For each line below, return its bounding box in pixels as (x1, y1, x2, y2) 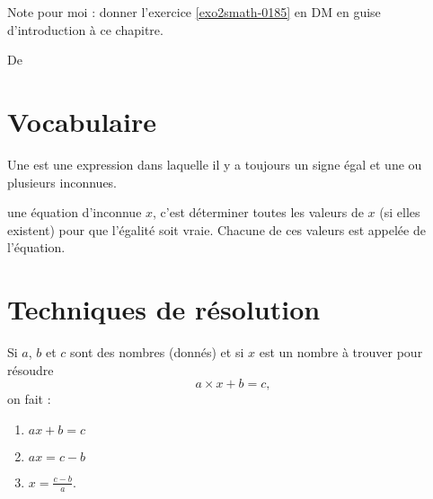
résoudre (7, 360, 54, 379)
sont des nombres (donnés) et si (70, 343, 244, 361)
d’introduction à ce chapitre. (7, 20, 163, 39)
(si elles (379, 203, 420, 222)
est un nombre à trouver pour (259, 343, 423, 361)
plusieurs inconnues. (7, 172, 118, 191)
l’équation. (7, 238, 66, 257)
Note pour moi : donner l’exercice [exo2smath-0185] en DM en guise (7, 3, 381, 21)
